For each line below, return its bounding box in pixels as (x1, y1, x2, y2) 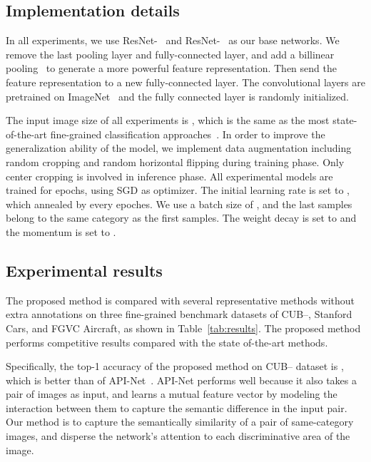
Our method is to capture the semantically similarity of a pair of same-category (6, 414, 354, 429)
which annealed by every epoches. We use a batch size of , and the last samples (6, 196, 352, 211)
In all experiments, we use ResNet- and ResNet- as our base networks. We (6, 33, 340, 48)
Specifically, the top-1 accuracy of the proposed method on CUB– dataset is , (6, 359, 344, 374)
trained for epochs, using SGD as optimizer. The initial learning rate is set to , (6, 183, 350, 197)
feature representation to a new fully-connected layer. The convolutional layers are (6, 74, 365, 89)
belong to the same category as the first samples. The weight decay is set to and (6, 210, 357, 225)
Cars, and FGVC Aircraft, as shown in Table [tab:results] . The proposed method (6, 320, 361, 335)
